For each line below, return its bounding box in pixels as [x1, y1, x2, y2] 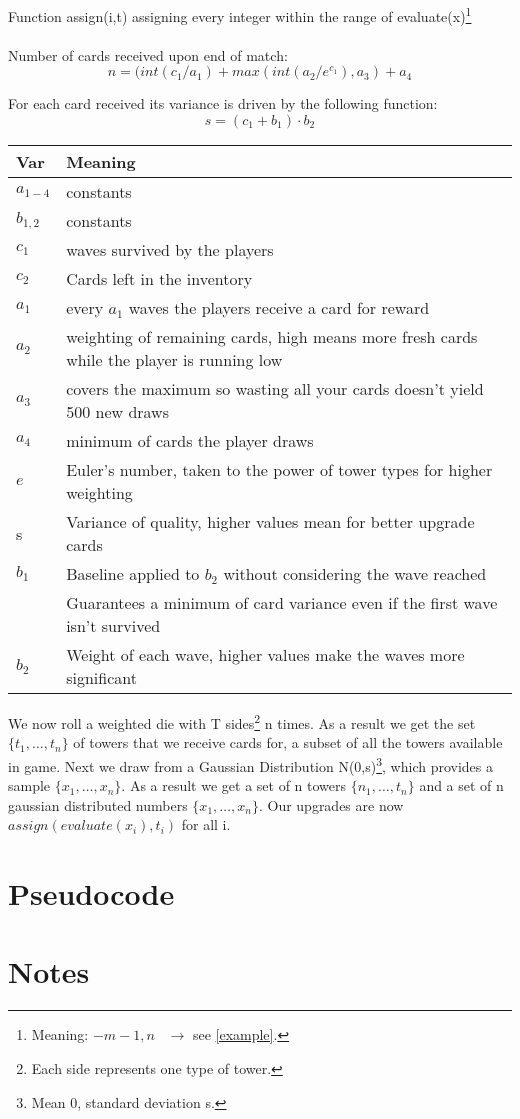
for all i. [181, 814, 231, 835]
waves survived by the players [66, 238, 274, 262]
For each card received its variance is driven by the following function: [8, 93, 438, 114]
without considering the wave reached [223, 562, 487, 586]
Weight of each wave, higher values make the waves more [66, 643, 465, 667]
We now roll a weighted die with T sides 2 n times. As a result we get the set [8, 710, 476, 733]
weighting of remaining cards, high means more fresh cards [66, 325, 478, 349]
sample [8, 775, 51, 796]
